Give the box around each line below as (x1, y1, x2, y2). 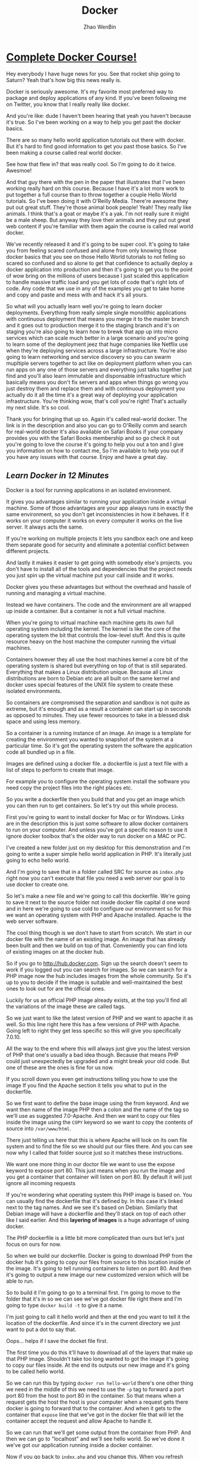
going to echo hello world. (6, 857, 70, 864)
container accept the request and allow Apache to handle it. (6, 1417, 153, 1424)
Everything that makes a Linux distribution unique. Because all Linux (6, 668, 173, 676)
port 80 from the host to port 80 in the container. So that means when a (6, 1392, 181, 1399)
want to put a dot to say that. (6, 1326, 77, 1333)
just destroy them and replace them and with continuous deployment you (6, 385, 185, 392)
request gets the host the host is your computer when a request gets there (6, 1398, 188, 1405)
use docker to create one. (6, 880, 70, 888)
